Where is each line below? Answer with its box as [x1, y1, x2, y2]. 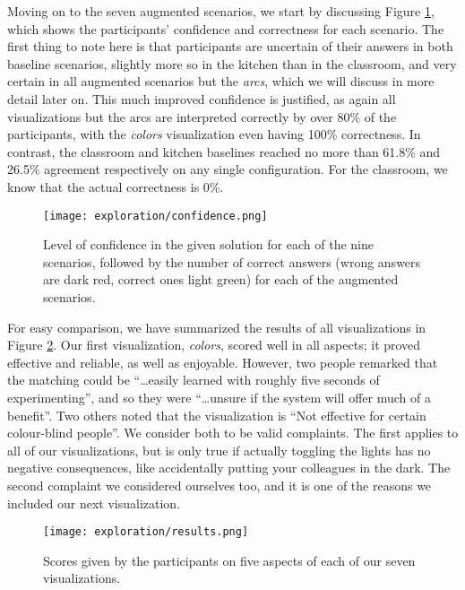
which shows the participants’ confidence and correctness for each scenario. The [7, 19, 444, 38]
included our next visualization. [7, 493, 181, 512]
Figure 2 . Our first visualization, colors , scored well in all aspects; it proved [7, 335, 421, 354]
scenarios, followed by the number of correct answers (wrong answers [43, 252, 421, 271]
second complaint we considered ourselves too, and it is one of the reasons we [7, 475, 432, 494]
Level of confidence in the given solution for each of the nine [43, 235, 374, 254]
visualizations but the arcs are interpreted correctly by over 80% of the [7, 107, 397, 126]
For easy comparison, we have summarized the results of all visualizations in [7, 317, 426, 336]
